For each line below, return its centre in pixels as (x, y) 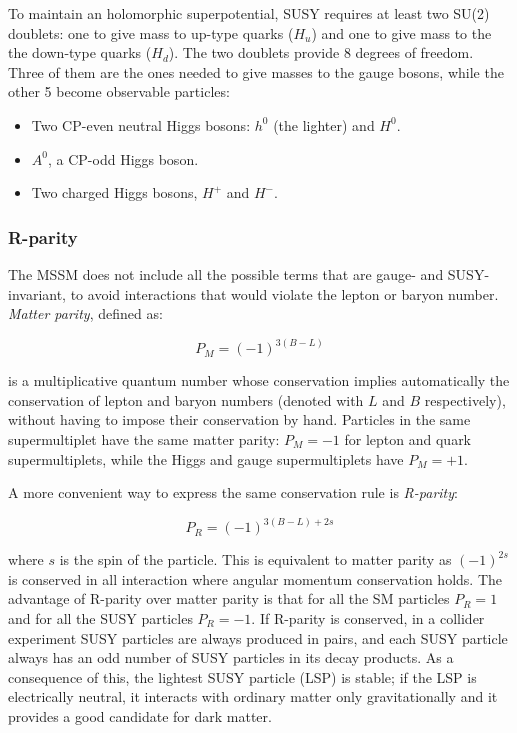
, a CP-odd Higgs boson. (123, 158)
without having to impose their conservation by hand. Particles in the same (239, 419)
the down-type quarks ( (80, 52)
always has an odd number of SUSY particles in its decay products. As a (231, 657)
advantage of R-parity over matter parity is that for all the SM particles (229, 598)
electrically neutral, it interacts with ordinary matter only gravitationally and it (253, 696)
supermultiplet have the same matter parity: (144, 438)
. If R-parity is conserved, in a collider (368, 617)
